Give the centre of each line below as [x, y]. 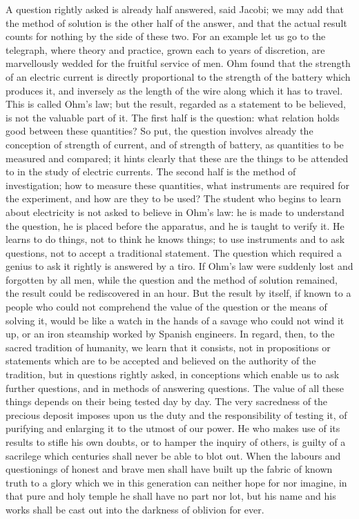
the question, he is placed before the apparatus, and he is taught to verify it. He [175, 225]
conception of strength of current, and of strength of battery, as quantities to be [175, 144]
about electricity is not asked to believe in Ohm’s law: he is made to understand [175, 212]
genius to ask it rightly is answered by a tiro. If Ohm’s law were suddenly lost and [179, 266]
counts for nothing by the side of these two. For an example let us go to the [166, 36]
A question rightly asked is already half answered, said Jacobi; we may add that [175, 9]
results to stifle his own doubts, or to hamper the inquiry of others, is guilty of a [176, 442]
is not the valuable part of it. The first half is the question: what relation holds [173, 117]
